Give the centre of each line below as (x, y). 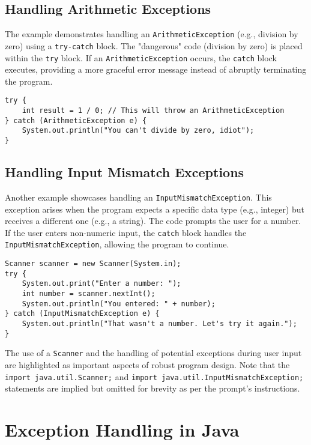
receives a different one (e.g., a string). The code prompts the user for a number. (153, 221)
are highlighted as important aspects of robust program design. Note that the (147, 364)
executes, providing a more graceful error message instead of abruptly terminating (156, 69)
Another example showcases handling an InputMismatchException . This (138, 197)
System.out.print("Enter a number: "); (101, 284)
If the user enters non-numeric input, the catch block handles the (126, 232)
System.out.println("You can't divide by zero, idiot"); (138, 131)
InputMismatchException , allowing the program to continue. (117, 244)
